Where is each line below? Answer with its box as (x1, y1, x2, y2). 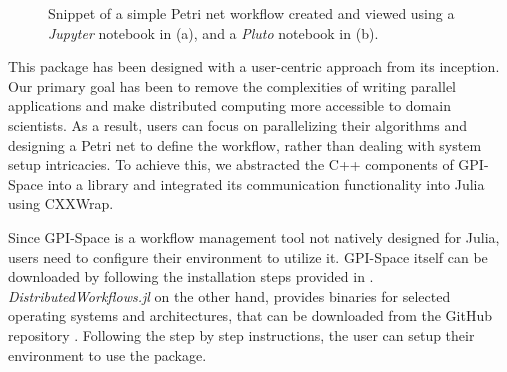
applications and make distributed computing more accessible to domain (8, 95, 451, 116)
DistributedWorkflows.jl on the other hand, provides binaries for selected (8, 285, 451, 306)
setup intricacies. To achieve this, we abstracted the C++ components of (8, 154, 454, 175)
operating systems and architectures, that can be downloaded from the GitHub (8, 305, 492, 326)
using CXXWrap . (8, 193, 114, 214)
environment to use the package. (8, 344, 207, 365)
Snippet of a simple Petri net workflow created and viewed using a (48, 3, 455, 23)
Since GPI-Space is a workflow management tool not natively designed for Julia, (8, 226, 500, 247)
